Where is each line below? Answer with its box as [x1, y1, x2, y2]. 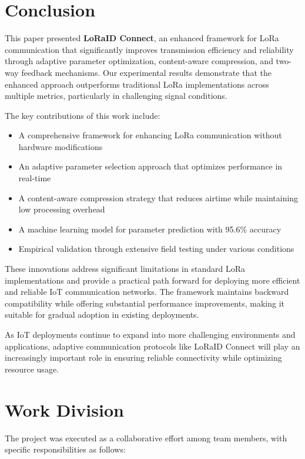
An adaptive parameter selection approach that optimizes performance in [18, 160, 283, 172]
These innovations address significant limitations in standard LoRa [5, 262, 245, 275]
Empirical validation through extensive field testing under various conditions [18, 242, 294, 255]
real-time [18, 172, 51, 184]
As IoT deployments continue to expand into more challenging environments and [5, 328, 296, 340]
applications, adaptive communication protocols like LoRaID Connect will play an [5, 340, 300, 352]
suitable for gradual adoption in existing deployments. [5, 308, 199, 321]
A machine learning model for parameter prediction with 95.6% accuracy [18, 222, 281, 235]
